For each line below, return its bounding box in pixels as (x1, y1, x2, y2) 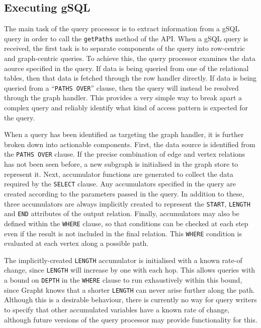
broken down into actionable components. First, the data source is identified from (4, 139, 255, 149)
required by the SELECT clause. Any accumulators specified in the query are (4, 178, 236, 189)
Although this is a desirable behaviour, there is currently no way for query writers (4, 294, 257, 305)
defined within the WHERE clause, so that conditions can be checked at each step (4, 218, 248, 228)
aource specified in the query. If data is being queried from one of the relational (4, 62, 249, 73)
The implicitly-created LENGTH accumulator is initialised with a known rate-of (4, 254, 242, 265)
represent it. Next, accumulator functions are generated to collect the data (4, 168, 233, 179)
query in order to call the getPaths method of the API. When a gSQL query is (4, 33, 248, 43)
